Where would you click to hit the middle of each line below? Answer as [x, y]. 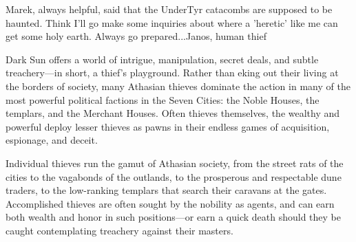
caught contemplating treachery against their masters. [119, 230]
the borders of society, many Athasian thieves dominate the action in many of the [178, 86]
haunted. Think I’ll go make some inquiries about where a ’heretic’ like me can [172, 22]
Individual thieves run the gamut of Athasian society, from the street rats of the [175, 163]
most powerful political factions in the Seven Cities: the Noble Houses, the [163, 99]
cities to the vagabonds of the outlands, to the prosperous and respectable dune [174, 176]
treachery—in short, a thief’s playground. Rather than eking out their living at [172, 73]
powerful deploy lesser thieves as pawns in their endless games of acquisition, [168, 126]
